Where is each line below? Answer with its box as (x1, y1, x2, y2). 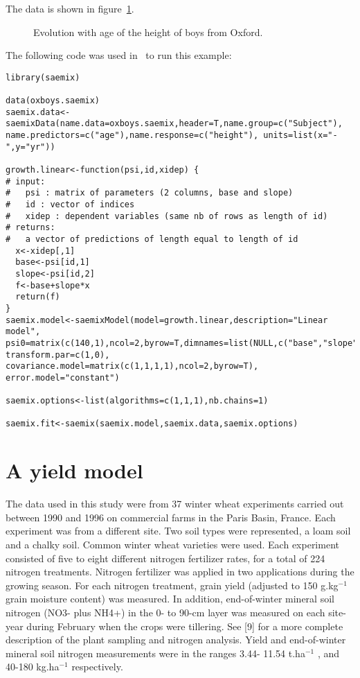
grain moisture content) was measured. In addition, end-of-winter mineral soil (6, 591, 334, 606)
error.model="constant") (6, 372, 120, 383)
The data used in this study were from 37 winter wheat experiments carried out (6, 496, 344, 511)
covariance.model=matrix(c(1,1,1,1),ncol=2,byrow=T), (6, 361, 259, 372)
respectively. (71, 659, 123, 674)
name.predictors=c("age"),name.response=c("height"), (6, 130, 259, 141)
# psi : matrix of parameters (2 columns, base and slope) (6, 188, 294, 198)
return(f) (15, 292, 60, 302)
